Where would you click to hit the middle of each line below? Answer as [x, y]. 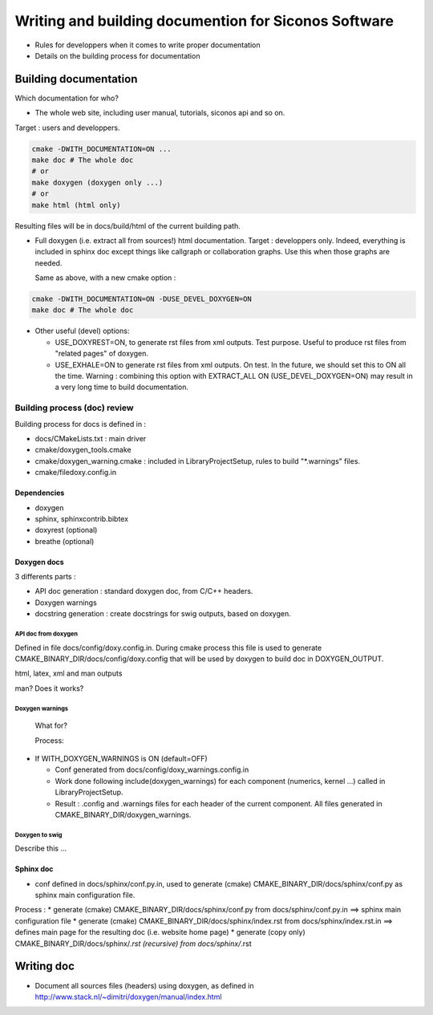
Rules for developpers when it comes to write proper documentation [148, 45]
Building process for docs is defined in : [81, 424]
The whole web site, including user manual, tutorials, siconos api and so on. [160, 113]
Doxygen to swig [38, 834]
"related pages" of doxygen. [101, 354]
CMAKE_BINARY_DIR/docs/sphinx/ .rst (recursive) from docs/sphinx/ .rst [133, 944]
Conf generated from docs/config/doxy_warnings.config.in [152, 769]
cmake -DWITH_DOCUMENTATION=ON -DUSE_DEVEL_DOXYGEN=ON [142, 299]
